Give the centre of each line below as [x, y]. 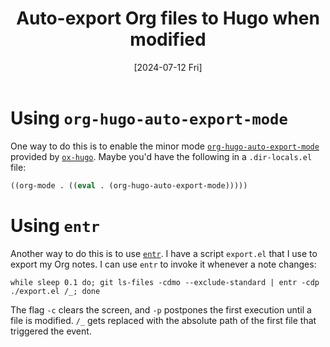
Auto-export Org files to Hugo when [168, 18]
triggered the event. [51, 331]
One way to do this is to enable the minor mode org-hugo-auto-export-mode [165, 146]
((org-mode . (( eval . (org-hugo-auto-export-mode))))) [129, 185]
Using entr [55, 225]
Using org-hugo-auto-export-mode [149, 118]
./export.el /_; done [55, 291]
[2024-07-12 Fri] [168, 67]
